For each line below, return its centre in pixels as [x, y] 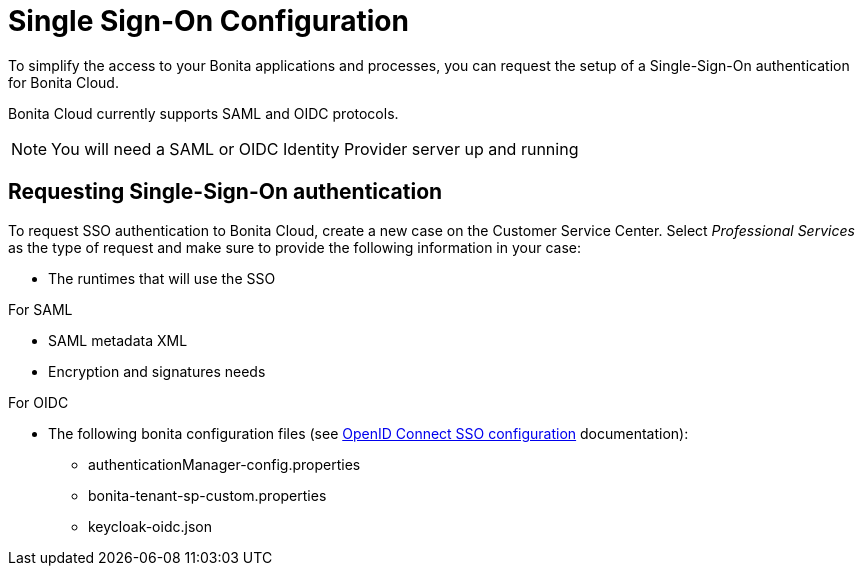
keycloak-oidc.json [150, 526]
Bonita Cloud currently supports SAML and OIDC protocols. [203, 113]
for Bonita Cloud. [63, 82]
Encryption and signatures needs [157, 371]
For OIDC [38, 402]
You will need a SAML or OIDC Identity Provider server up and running [315, 148]
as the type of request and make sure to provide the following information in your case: [295, 247]
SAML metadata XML [118, 340]
